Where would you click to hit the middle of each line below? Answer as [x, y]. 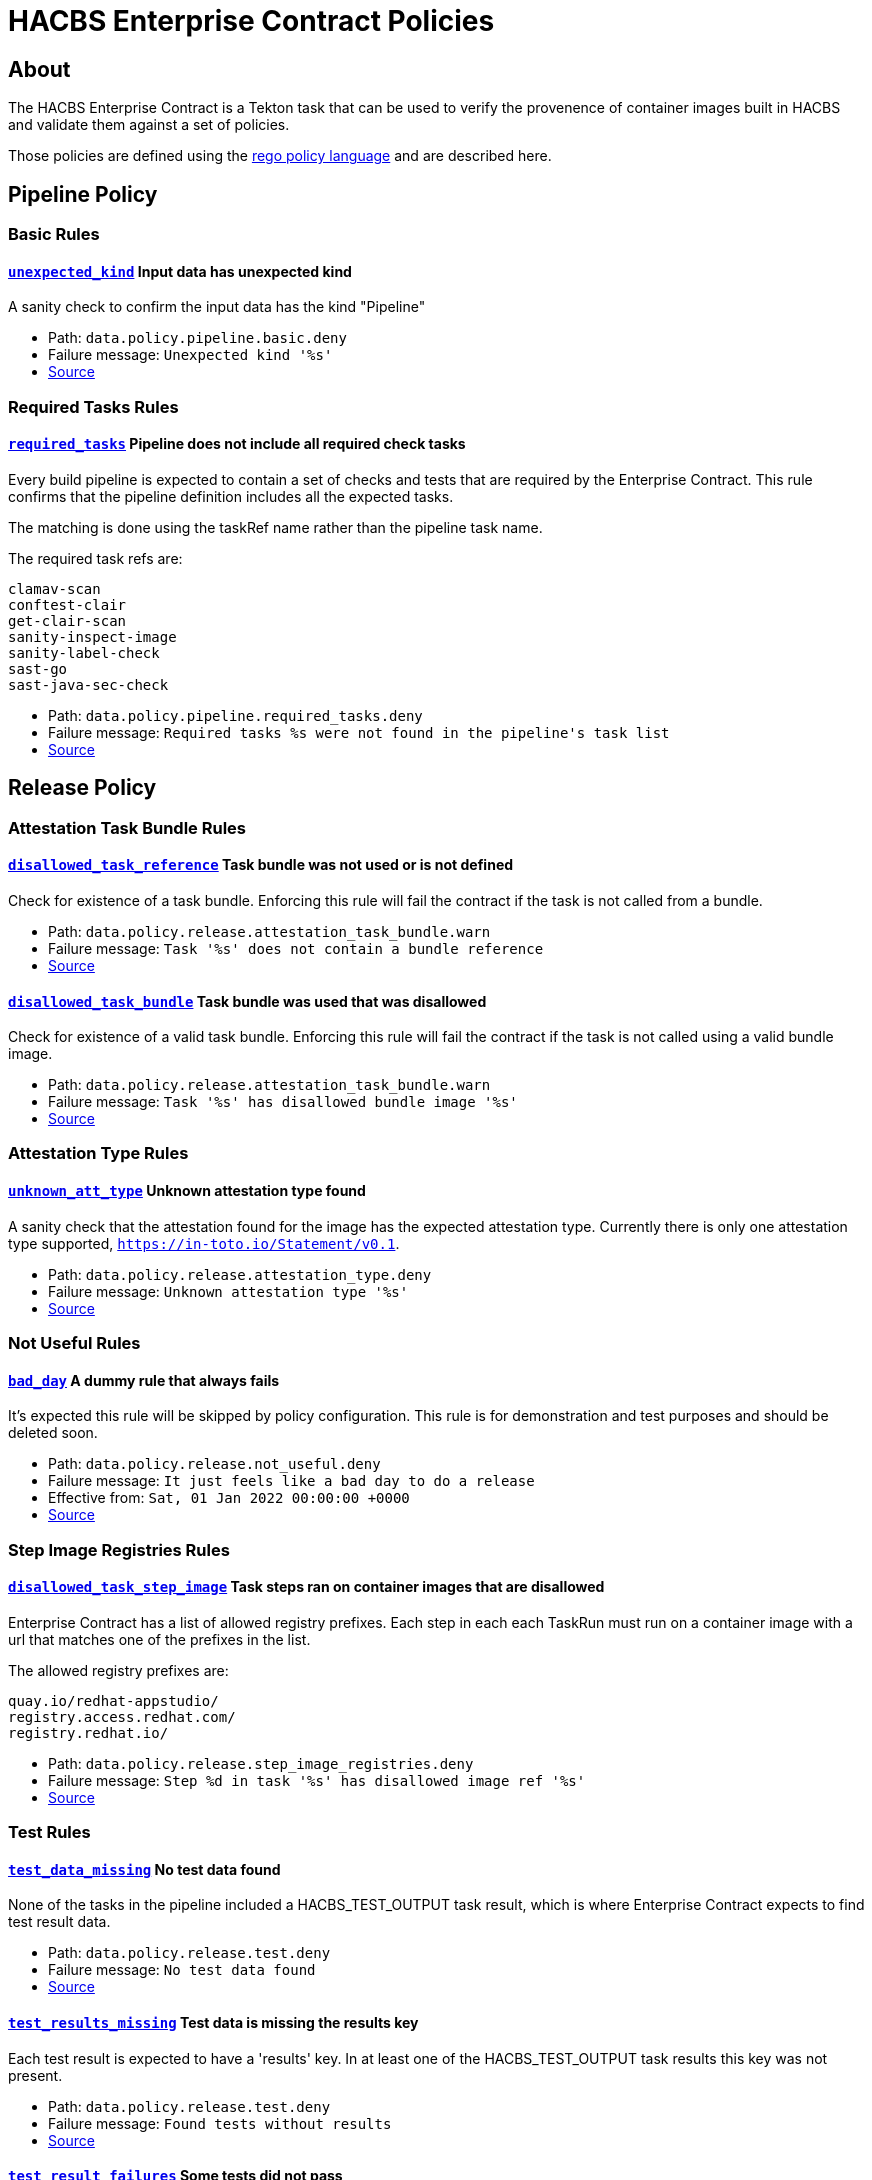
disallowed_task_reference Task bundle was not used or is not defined [261, 865]
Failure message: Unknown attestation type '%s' [228, 1291]
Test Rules [49, 1832]
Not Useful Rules [74, 1343]
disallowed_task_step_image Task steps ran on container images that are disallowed [306, 1587]
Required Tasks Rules [93, 406]
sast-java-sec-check [88, 684]
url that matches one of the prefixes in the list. [159, 1639]
